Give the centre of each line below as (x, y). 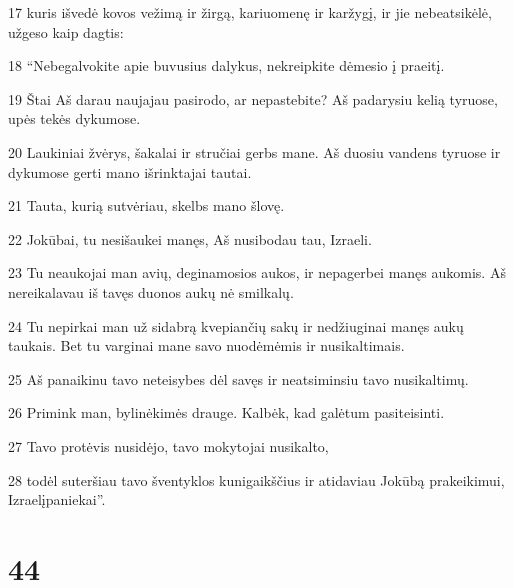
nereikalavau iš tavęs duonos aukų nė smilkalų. (151, 291)
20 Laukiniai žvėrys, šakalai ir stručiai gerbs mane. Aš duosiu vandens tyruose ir (254, 151)
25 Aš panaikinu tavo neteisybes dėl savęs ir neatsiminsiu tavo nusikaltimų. (238, 378)
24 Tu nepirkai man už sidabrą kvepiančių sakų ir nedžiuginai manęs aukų (236, 325)
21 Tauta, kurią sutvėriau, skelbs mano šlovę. (146, 205)
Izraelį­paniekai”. (57, 499)
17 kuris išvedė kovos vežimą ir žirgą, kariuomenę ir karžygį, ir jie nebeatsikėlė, (250, 12)
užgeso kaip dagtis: (66, 31)
